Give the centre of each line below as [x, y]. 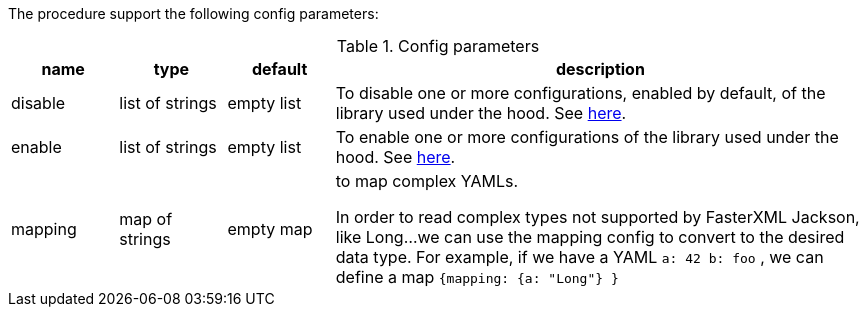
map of [146, 219]
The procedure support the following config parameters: [193, 13]
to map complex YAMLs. [427, 181]
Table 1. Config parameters [438, 46]
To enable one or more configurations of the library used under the [587, 137]
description [600, 69]
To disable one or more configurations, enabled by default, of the [580, 93]
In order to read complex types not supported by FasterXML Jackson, [597, 217]
